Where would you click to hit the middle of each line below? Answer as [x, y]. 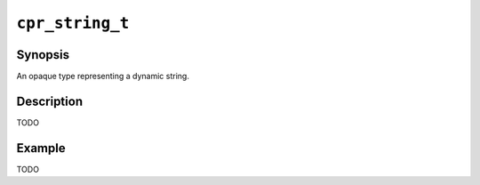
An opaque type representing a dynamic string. [103, 76]
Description [50, 101]
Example [41, 148]
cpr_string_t [73, 23]
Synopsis [43, 55]
